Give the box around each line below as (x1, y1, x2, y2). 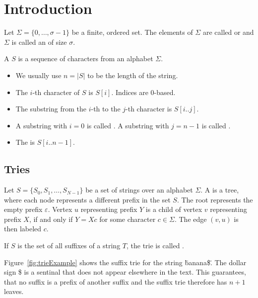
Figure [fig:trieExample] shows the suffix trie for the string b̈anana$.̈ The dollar (4, 257, 247, 267)
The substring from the (15, 103, 86, 114)
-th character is (126, 103, 172, 114)
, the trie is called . (127, 240, 184, 251)
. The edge (174, 213, 207, 224)
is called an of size (11, 36, 67, 47)
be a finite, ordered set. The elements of (71, 27, 193, 37)
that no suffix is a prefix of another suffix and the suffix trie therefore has (4, 276, 227, 287)
